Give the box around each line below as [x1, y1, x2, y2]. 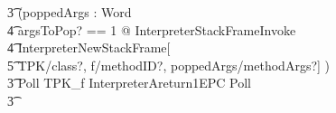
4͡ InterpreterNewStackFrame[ [7, 38, 171, 57]
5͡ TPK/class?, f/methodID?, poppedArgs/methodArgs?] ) [7, 55, 331, 74]
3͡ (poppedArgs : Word [7, 3, 132, 21]
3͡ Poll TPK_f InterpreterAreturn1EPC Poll [7, 73, 251, 92]
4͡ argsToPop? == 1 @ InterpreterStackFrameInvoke [7, 20, 296, 39]
